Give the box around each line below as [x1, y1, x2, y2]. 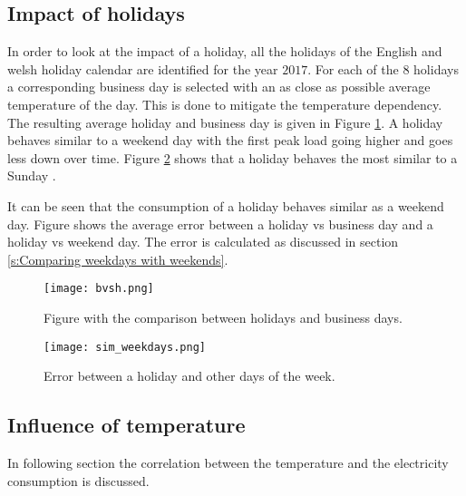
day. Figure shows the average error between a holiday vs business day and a [7, 214, 433, 233]
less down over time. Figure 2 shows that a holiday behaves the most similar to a [7, 148, 458, 167]
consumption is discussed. [7, 471, 150, 490]
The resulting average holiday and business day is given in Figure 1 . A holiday [7, 112, 443, 131]
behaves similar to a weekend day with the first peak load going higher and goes [7, 131, 453, 150]
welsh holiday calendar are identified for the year [7, 59, 278, 78]
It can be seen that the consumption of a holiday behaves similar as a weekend [7, 196, 444, 215]
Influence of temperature [7, 411, 246, 439]
